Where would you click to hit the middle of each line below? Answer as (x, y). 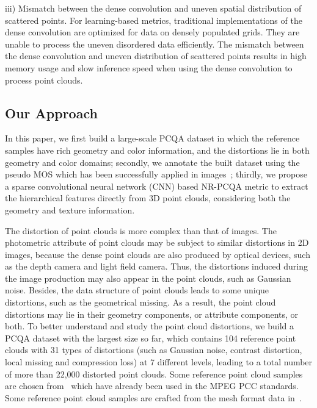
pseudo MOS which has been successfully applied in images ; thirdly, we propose (156, 174)
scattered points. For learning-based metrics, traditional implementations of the (154, 20)
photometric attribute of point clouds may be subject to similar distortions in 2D (157, 242)
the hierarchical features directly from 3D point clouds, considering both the (148, 198)
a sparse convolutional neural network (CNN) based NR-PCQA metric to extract (157, 186)
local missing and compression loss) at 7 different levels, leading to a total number (159, 362)
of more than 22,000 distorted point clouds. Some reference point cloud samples (154, 374)
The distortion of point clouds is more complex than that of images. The (141, 230)
